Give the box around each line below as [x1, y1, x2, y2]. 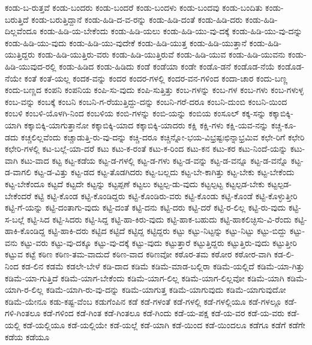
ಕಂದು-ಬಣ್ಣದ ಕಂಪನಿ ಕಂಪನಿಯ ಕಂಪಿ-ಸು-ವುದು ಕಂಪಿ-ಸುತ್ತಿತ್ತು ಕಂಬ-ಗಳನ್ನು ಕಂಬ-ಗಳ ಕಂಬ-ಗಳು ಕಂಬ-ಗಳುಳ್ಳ [5, 83, 304, 96]
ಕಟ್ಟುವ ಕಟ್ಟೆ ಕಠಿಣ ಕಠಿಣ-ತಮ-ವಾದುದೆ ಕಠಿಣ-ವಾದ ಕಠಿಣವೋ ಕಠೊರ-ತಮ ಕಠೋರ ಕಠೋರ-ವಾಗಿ [5, 248, 272, 260]
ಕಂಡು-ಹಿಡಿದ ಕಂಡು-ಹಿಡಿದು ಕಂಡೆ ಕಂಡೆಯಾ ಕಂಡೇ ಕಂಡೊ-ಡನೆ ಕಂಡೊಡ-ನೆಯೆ [59, 59, 275, 72]
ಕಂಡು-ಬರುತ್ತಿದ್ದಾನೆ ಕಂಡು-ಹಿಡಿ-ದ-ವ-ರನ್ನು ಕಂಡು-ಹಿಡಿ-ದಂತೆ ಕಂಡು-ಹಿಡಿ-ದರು [31, 13, 243, 25]
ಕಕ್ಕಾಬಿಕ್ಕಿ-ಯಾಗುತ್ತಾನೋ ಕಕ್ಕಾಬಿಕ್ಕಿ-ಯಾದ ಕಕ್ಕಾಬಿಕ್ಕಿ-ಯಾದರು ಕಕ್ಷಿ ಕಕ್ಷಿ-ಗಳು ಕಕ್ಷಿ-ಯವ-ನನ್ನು [24, 118, 269, 131]
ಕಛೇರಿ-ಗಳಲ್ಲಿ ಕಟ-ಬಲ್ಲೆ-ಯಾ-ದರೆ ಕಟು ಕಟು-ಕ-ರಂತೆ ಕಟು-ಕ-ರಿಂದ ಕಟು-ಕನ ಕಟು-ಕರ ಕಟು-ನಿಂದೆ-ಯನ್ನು [5, 142, 288, 155]
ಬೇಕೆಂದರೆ [5, 189, 32, 202]
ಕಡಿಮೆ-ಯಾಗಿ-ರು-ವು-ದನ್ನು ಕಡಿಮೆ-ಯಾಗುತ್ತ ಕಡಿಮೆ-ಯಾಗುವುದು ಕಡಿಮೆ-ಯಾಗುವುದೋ [46, 283, 286, 296]
